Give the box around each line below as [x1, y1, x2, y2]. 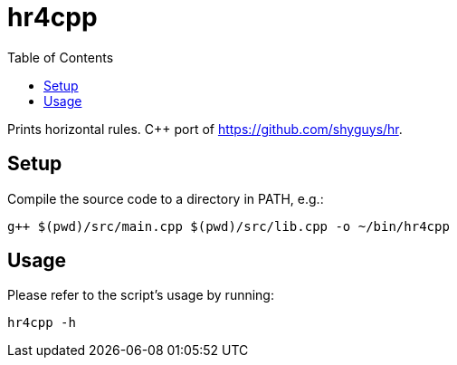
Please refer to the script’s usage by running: [7, 287, 274, 303]
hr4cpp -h [7, 315, 76, 331]
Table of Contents [7, 49, 114, 65]
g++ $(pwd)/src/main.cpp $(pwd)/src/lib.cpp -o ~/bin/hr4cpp [7, 218, 450, 234]
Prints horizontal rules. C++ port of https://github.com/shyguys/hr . [7, 120, 403, 137]
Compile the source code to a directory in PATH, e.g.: [7, 190, 324, 207]
